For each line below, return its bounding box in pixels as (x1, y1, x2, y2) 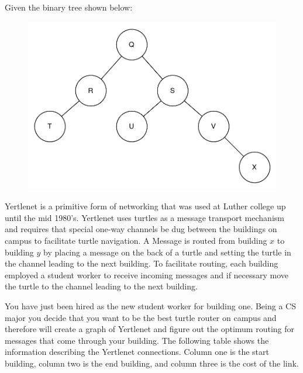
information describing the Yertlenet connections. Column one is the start (5, 346, 269, 358)
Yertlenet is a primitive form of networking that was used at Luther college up (5, 200, 286, 212)
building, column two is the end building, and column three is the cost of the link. (5, 357, 299, 369)
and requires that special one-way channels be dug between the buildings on (5, 223, 277, 235)
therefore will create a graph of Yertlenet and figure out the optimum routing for (5, 323, 295, 335)
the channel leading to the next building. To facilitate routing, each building (5, 257, 278, 270)
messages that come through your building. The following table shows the (5, 334, 269, 346)
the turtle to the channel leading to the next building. (5, 280, 198, 292)
